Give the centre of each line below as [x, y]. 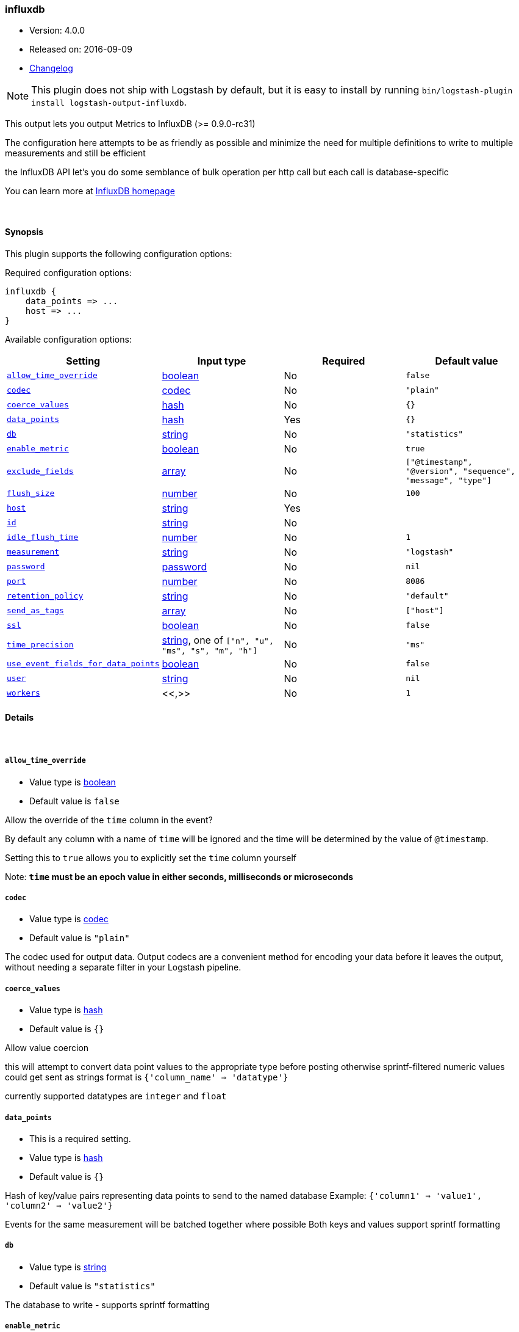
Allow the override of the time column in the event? [109, 820]
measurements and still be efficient [75, 153]
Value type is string [68, 1267]
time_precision [40, 644]
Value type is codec [69, 919]
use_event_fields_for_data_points [83, 664]
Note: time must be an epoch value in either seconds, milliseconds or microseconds [179, 876]
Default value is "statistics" [92, 1286]
